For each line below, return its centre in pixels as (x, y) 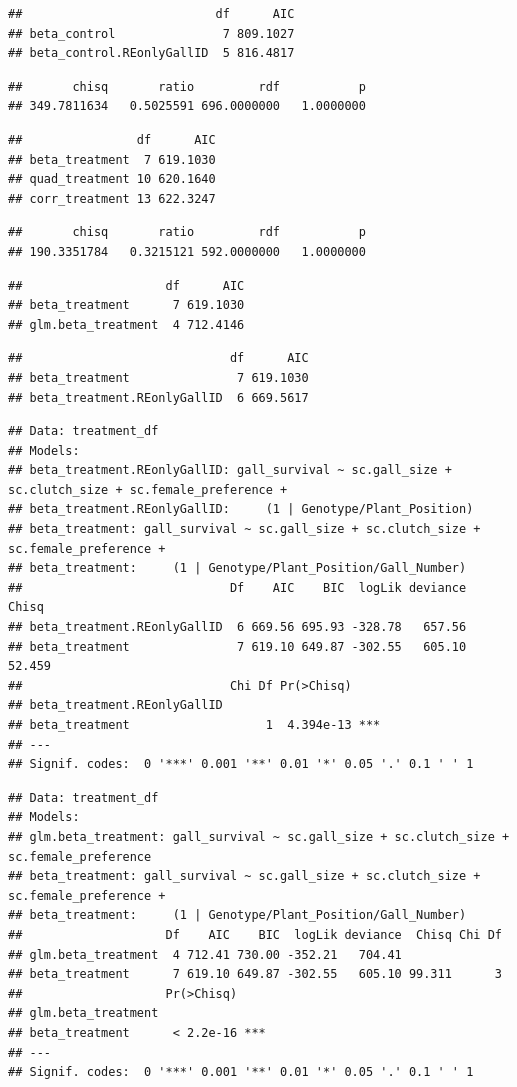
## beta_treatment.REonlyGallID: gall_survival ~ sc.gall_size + (230, 470)
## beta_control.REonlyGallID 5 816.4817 (151, 53)
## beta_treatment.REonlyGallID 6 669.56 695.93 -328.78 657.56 (237, 627)
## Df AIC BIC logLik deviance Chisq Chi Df (255, 934)
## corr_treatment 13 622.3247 (112, 198)
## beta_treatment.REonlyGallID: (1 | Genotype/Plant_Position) (241, 509)
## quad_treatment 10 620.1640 (112, 179)
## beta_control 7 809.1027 (151, 33)
